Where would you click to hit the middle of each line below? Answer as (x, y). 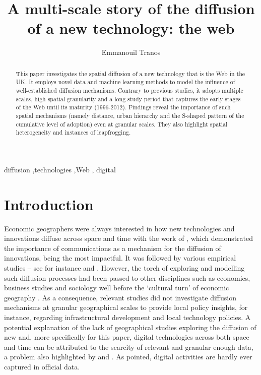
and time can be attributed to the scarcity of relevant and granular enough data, (129, 347)
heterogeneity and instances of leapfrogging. (73, 132)
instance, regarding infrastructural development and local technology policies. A (127, 317)
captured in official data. (42, 366)
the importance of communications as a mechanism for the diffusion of (113, 248)
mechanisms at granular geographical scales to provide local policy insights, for (126, 307)
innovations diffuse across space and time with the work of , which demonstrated (129, 238)
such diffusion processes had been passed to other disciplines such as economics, (127, 277)
